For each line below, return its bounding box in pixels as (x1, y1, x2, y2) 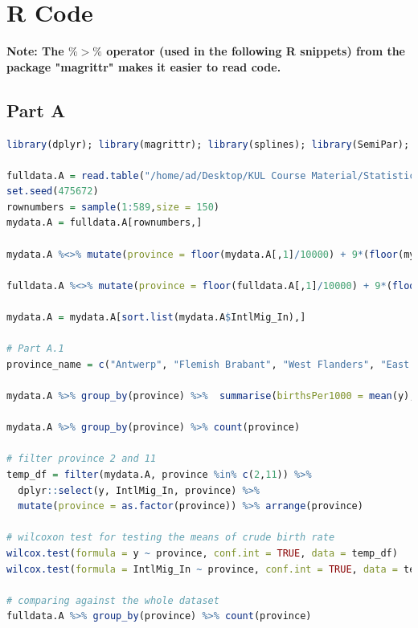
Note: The (6, 43, 64, 59)
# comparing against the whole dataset (6, 594, 219, 606)
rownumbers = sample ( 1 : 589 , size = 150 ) (6, 201, 219, 213)
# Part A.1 (6, 343, 64, 355)
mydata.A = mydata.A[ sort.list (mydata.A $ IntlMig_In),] (6, 312, 306, 324)
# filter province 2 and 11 (6, 453, 157, 465)
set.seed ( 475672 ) (6, 186, 99, 198)
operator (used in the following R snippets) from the (106, 43, 405, 59)
